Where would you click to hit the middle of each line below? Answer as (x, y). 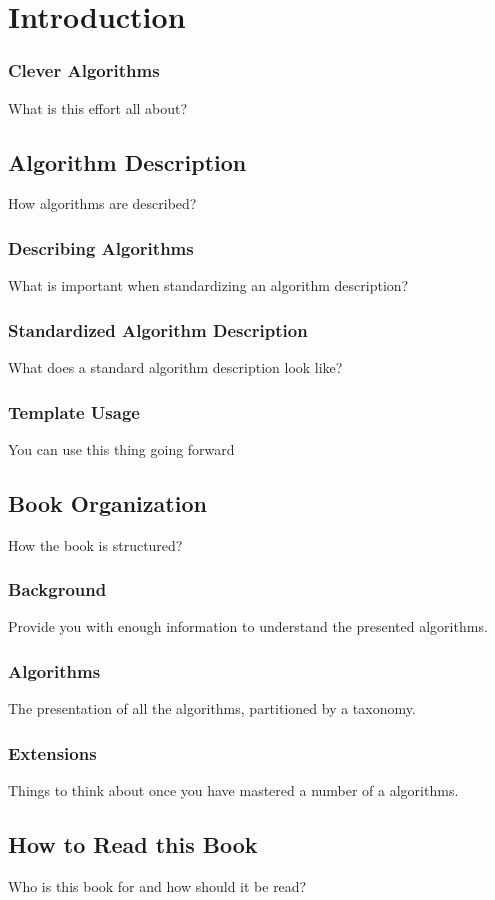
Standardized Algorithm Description (158, 329)
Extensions (52, 752)
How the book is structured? (95, 544)
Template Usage (74, 411)
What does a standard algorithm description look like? (175, 367)
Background (57, 589)
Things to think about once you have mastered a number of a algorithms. (233, 790)
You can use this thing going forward (121, 448)
